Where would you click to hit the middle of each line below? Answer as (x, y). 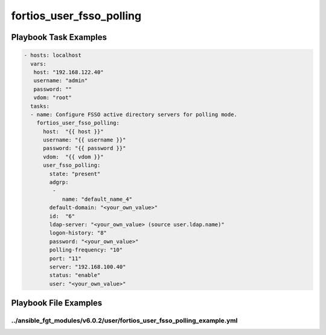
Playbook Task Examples (59, 37)
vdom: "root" (53, 98)
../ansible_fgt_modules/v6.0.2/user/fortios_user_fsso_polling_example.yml (124, 320)
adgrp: (59, 182)
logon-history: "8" (78, 233)
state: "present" (75, 174)
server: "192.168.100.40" (88, 267)
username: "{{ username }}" (85, 140)
